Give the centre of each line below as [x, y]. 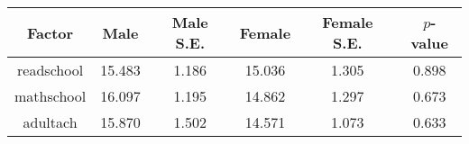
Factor [51, 32]
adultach [50, 122]
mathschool [51, 96]
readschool [51, 70]
